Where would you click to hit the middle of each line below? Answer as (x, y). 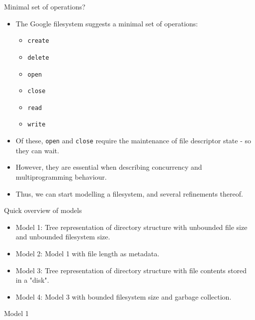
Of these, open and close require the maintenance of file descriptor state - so (133, 141)
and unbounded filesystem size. (63, 237)
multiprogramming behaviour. (61, 176)
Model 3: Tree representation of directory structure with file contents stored (131, 270)
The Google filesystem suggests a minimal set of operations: (107, 23)
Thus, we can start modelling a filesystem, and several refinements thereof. (129, 193)
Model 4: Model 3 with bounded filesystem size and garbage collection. (124, 296)
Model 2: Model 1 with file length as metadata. (87, 253)
